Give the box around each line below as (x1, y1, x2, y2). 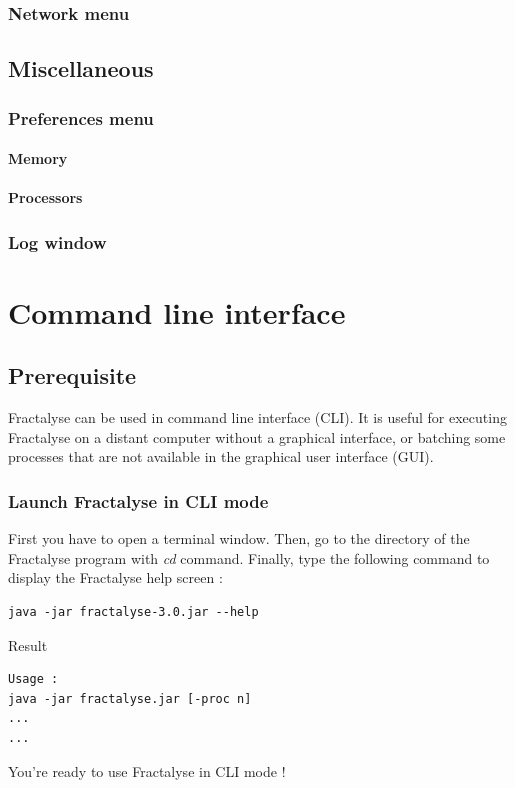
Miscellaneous (8, 53, 154, 84)
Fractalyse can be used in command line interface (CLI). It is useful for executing (8, 407, 507, 428)
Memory (8, 148, 68, 169)
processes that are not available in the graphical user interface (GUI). (8, 446, 434, 467)
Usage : (8, 672, 59, 687)
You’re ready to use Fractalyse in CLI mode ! (8, 760, 286, 781)
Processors (8, 187, 83, 208)
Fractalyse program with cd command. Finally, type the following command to (8, 547, 490, 568)
